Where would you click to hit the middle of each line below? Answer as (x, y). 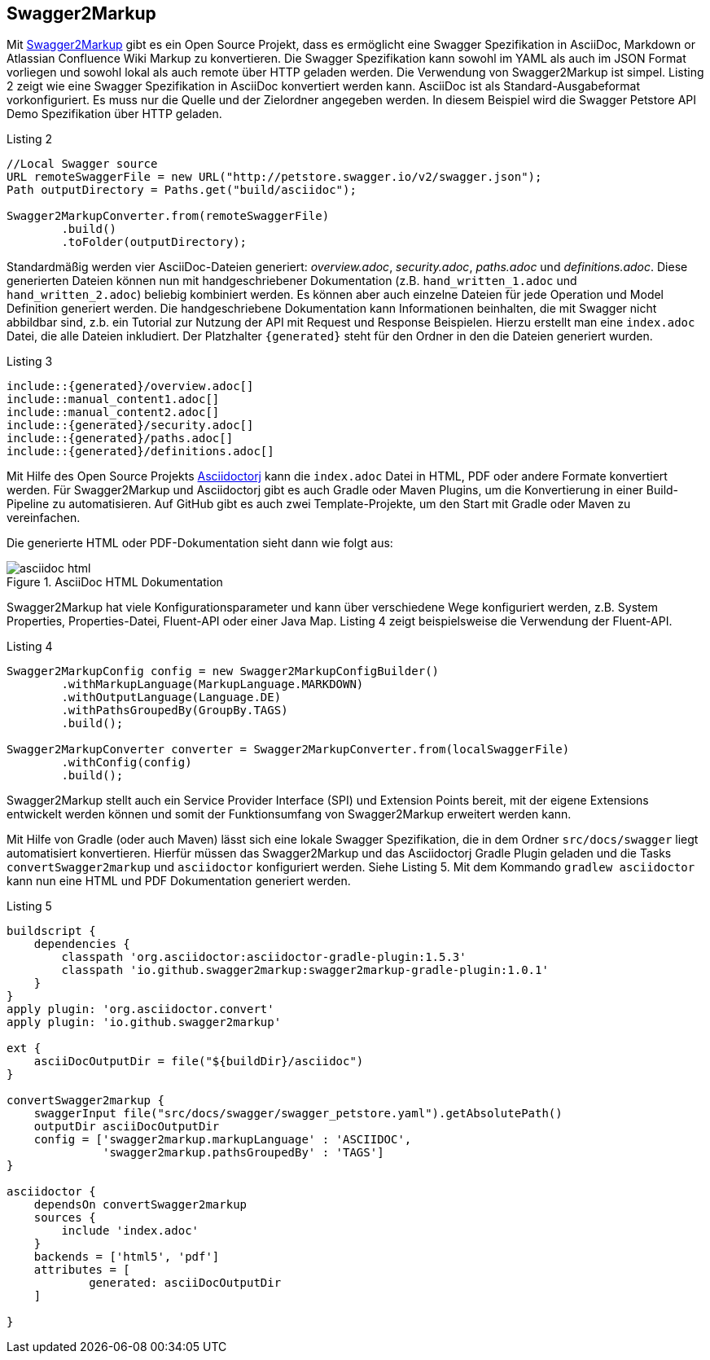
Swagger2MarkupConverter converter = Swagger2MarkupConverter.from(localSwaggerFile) (288, 750)
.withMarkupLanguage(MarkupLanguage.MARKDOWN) (213, 684)
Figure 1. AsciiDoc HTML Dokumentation (115, 582)
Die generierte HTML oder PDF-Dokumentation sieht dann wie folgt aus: (200, 543)
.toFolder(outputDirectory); (154, 242)
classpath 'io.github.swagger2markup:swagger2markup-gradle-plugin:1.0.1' (305, 970)
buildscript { (51, 931)
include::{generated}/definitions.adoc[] (140, 452)
